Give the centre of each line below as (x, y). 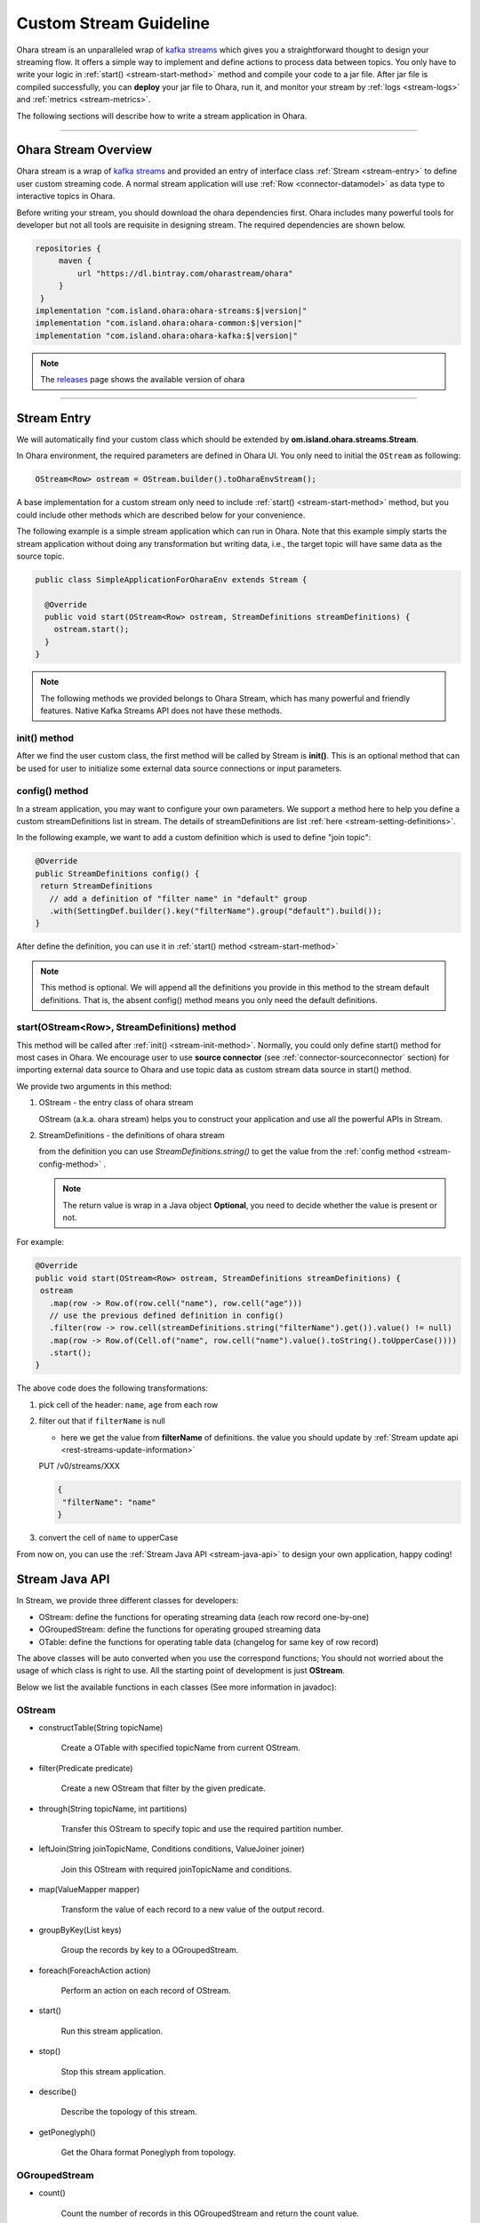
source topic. (41, 556)
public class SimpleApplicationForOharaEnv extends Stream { (171, 579)
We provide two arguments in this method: (94, 1086)
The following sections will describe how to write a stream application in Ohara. (162, 116)
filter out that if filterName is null (102, 1421)
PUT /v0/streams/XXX (79, 1466)
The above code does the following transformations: (112, 1388)
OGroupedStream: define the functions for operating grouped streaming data (180, 1629)
